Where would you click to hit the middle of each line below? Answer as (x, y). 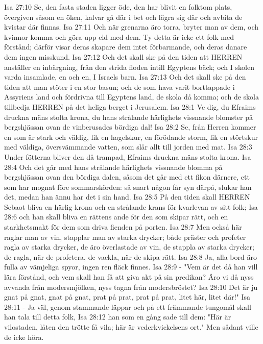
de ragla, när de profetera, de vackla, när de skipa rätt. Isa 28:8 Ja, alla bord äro (130, 256)
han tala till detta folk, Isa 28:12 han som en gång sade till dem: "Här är (118, 317)
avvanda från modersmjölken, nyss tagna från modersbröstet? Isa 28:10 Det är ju (131, 287)
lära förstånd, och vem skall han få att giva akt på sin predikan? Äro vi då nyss (129, 277)
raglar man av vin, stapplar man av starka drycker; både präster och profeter (125, 237)
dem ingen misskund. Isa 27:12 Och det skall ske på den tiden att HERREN (123, 56)
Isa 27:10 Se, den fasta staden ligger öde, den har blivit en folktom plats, (118, 7)
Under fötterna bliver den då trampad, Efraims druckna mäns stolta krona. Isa (128, 156)
